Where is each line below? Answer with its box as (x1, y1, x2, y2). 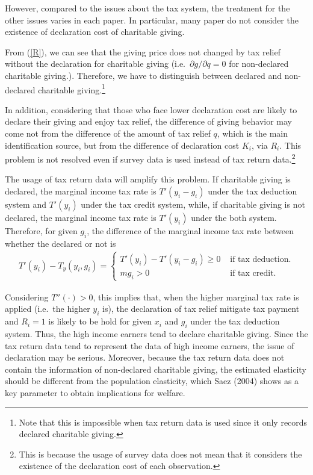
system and (5, 198, 46, 211)
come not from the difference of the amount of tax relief (5, 127, 211, 139)
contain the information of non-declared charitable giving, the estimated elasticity (5, 362, 306, 375)
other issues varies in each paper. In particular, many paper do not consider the (5, 13, 299, 26)
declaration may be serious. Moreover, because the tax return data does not (5, 351, 285, 364)
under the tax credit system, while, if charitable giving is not (81, 198, 305, 211)
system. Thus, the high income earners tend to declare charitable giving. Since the (5, 328, 308, 340)
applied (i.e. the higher (5, 302, 90, 315)
